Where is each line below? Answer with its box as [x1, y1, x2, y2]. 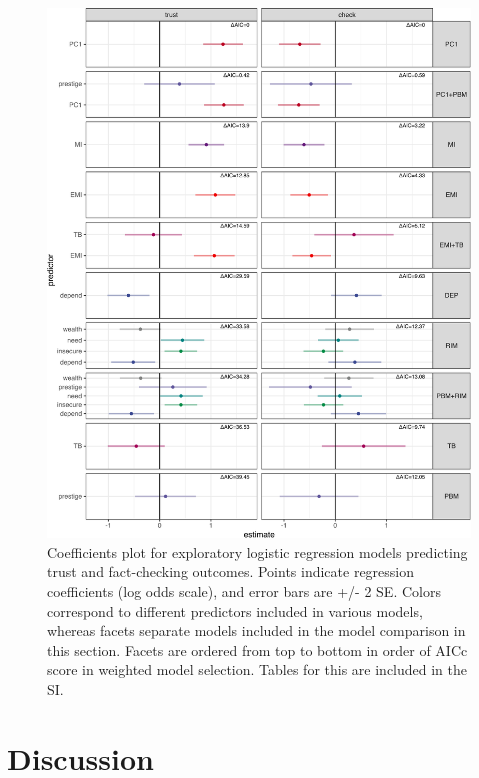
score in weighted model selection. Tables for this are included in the [47, 659, 468, 680]
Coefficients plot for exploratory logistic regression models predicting [47, 541, 468, 562]
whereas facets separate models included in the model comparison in [47, 620, 466, 641]
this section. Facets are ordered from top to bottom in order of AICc [47, 639, 468, 660]
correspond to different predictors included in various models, [47, 600, 423, 621]
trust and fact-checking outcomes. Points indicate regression [47, 561, 415, 582]
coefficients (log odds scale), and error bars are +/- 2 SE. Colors [47, 580, 441, 601]
